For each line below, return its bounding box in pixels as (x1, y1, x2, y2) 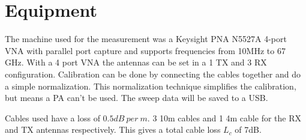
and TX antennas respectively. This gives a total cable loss (5, 123, 221, 136)
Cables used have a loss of (5, 111, 100, 124)
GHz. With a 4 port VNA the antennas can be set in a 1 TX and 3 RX (5, 56, 267, 68)
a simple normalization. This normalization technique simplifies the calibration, (5, 79, 296, 92)
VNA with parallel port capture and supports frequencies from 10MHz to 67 (5, 44, 286, 56)
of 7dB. (235, 123, 262, 136)
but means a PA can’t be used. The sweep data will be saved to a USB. (5, 91, 268, 104)
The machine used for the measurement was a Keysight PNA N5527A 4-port (5, 32, 287, 45)
